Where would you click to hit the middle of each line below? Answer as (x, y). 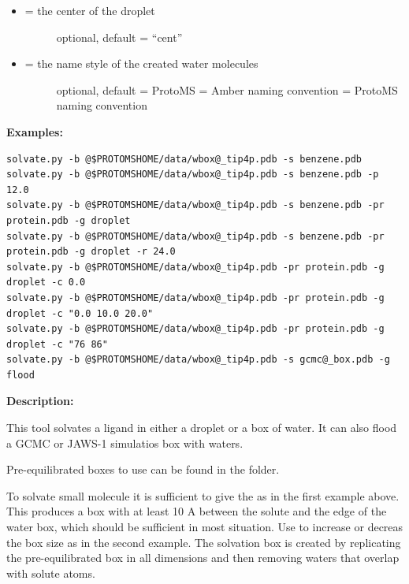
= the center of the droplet (90, 10)
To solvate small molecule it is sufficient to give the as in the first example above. (203, 495)
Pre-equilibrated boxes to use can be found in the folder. (143, 469)
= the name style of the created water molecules (141, 63)
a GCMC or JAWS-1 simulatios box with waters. (125, 443)
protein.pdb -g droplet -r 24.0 (91, 252)
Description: (40, 401)
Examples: (35, 131)
